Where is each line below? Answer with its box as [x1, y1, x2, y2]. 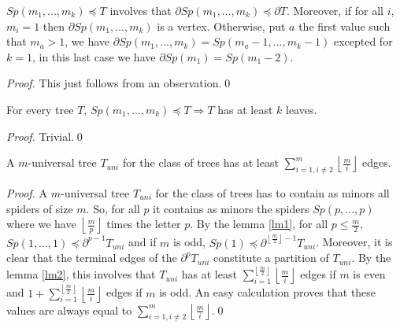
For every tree [6, 101, 74, 117]
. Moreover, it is [316, 234, 393, 250]
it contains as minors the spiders [153, 200, 309, 216]
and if [128, 234, 157, 250]
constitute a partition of [213, 249, 329, 266]
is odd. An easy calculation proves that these [159, 284, 376, 300]
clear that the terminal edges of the [6, 249, 177, 266]
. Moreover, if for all [286, 2, 383, 18]
